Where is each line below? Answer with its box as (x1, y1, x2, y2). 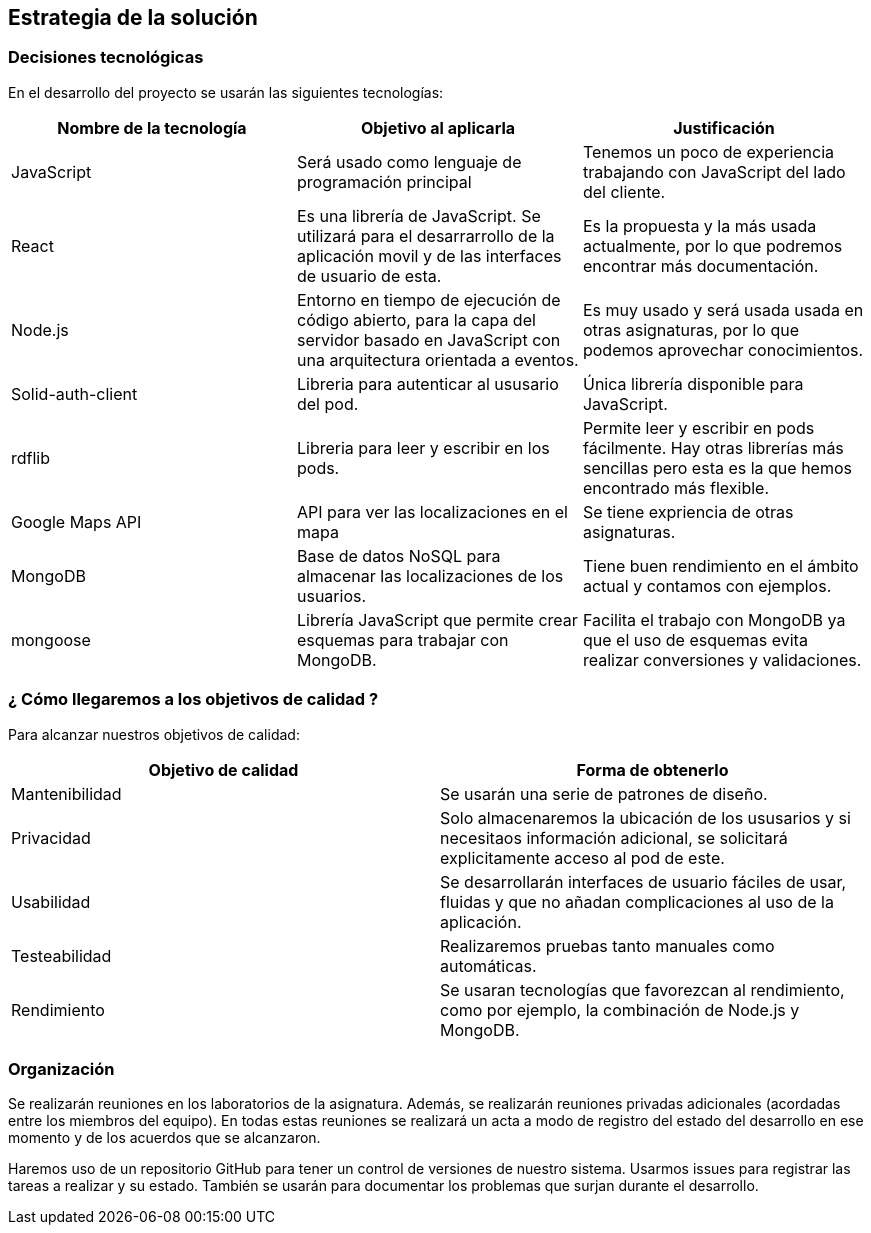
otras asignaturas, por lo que (582, 319, 800, 340)
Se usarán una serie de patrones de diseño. (440, 783, 768, 804)
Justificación (673, 117, 775, 138)
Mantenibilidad (11, 783, 122, 804)
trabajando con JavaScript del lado (582, 161, 846, 182)
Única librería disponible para (582, 373, 804, 394)
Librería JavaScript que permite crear (296, 609, 578, 630)
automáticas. (440, 955, 537, 976)
